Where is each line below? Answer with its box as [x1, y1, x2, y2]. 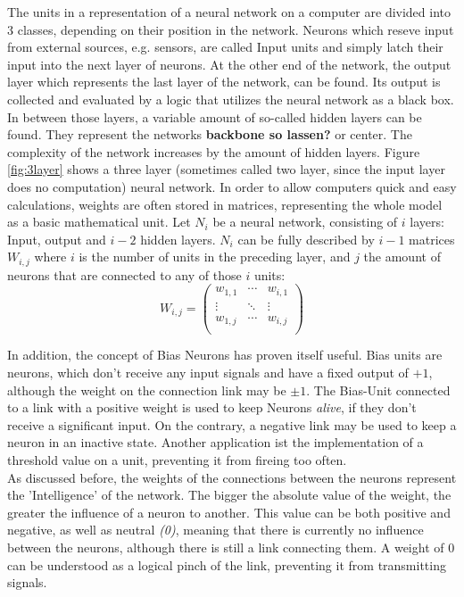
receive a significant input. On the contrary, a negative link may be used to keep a [7, 415, 457, 434]
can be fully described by [237, 229, 375, 248]
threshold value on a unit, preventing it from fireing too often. [7, 451, 347, 469]
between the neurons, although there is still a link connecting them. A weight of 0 [7, 537, 455, 556]
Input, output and [7, 229, 106, 248]
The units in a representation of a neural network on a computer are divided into [7, 3, 452, 21]
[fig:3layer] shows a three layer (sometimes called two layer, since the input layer [7, 160, 445, 178]
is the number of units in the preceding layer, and [79, 247, 351, 266]
